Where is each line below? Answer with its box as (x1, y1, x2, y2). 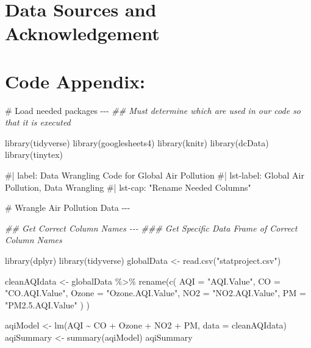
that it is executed (5, 116, 71, 129)
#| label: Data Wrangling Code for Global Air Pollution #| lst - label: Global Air (5, 169, 304, 182)
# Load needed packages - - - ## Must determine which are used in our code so (5, 104, 301, 116)
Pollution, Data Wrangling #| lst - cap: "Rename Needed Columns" (5, 180, 251, 193)
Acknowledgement (5, 21, 160, 46)
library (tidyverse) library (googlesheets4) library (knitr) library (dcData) (5, 136, 269, 149)
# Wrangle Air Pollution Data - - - (5, 201, 130, 214)
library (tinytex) (5, 148, 63, 161)
